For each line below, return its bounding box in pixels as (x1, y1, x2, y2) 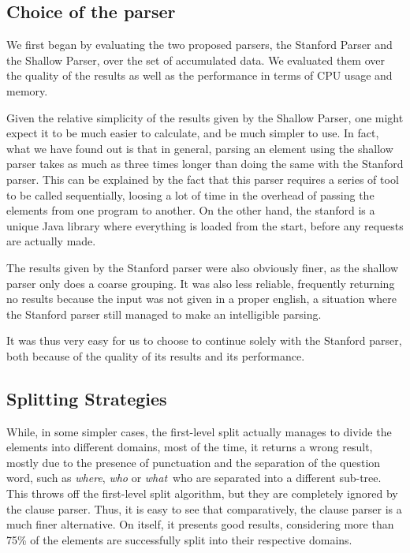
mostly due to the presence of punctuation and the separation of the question (6, 454, 381, 470)
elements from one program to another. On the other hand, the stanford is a (6, 202, 375, 219)
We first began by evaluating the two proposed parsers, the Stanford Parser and (6, 36, 393, 53)
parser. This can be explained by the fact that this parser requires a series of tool (6, 170, 399, 187)
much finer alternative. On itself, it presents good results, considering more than (6, 516, 394, 532)
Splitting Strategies (6, 386, 167, 410)
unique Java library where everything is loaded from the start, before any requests (6, 217, 404, 234)
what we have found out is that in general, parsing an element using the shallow (6, 140, 393, 156)
